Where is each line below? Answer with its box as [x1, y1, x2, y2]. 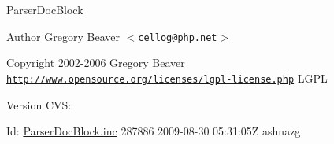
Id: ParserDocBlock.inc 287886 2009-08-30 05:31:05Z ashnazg [6, 123, 301, 139]
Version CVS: [6, 96, 72, 113]
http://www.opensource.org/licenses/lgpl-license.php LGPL [6, 69, 328, 86]
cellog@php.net [138, 31, 217, 43]
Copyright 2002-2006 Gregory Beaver [6, 54, 185, 71]
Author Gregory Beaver [6, 28, 120, 44]
